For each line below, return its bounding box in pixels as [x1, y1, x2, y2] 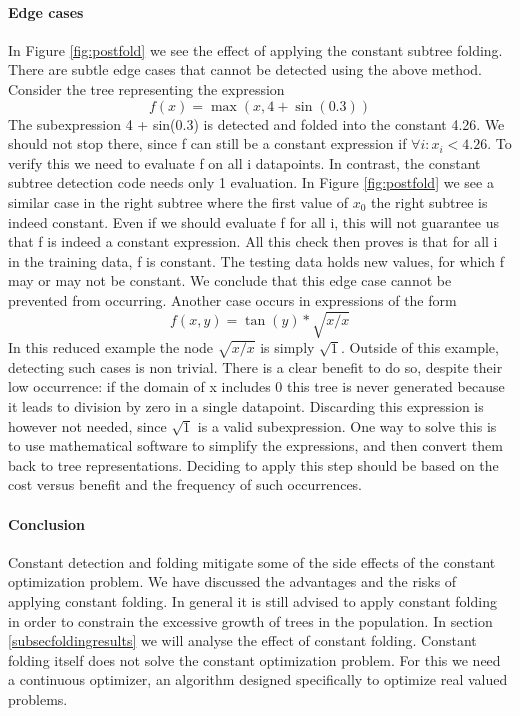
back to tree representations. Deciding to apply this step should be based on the [8, 454, 499, 475]
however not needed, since [8, 415, 167, 436]
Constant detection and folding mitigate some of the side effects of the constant [8, 551, 496, 572]
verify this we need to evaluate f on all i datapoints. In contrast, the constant [8, 152, 481, 173]
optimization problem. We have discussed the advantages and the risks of [8, 571, 457, 592]
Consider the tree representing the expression [8, 78, 285, 99]
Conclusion [8, 513, 86, 534]
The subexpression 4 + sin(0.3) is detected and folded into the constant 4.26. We [8, 113, 505, 134]
